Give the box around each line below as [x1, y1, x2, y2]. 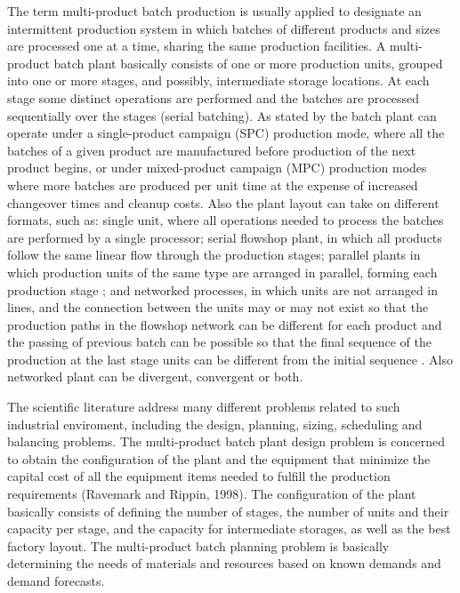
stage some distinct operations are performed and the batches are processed [7, 88, 420, 107]
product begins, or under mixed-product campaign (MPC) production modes [7, 158, 427, 177]
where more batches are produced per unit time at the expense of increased [7, 175, 418, 194]
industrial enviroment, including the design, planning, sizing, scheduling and [7, 414, 423, 433]
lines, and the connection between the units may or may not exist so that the [7, 298, 429, 317]
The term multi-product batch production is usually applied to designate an [7, 2, 422, 20]
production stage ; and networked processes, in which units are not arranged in [7, 280, 439, 299]
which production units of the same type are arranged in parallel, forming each [7, 262, 438, 281]
